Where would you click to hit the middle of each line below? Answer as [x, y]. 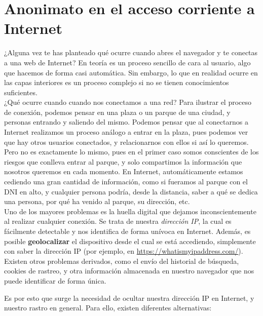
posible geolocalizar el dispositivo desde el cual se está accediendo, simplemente [130, 241]
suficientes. [21, 92]
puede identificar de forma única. [55, 280]
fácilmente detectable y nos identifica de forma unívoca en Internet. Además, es [127, 231]
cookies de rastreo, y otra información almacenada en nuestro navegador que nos [129, 271]
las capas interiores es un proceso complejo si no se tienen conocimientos [117, 82]
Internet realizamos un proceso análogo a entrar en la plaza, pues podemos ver [126, 132]
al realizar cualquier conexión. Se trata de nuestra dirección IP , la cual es [118, 221]
